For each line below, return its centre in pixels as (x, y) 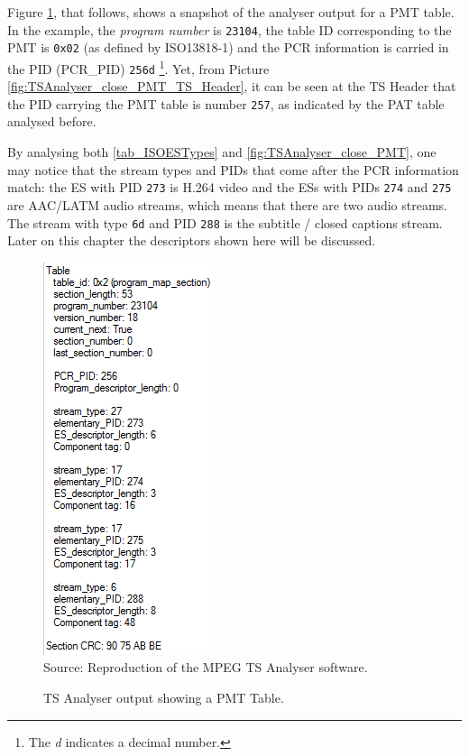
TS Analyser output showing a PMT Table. (164, 697)
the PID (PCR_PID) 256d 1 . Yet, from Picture (138, 67)
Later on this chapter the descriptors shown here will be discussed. (192, 240)
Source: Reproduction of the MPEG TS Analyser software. (206, 667)
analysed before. (52, 121)
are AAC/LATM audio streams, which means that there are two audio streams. (227, 204)
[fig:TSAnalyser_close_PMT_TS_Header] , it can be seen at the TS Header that (232, 86)
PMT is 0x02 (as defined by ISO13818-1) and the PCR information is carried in (228, 47)
